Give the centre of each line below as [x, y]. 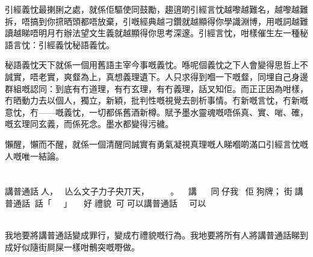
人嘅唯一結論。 [34, 156]
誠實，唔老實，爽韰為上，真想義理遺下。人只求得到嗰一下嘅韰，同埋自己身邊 [156, 76]
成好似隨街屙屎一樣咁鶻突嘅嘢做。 [72, 246]
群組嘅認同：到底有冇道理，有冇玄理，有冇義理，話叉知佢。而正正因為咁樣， [156, 88]
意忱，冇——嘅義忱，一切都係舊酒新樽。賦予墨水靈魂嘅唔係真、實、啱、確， [156, 112]
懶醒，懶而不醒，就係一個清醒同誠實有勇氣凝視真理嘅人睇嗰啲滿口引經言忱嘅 [156, 144]
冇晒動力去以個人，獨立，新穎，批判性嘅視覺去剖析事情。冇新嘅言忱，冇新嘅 [156, 100]
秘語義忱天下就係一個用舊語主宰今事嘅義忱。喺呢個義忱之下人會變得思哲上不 [156, 65]
